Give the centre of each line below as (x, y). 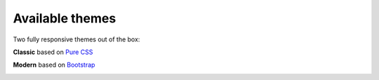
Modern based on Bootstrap (54, 65)
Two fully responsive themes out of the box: (77, 39)
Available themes (65, 18)
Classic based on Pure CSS (53, 52)
